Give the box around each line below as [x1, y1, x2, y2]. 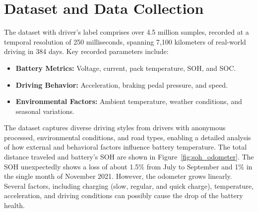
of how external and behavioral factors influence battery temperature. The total [4, 142, 247, 152]
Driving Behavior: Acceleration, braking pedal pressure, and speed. [15, 79, 228, 90]
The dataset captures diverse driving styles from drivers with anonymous [4, 122, 226, 133]
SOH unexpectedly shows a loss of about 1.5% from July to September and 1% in [4, 161, 253, 171]
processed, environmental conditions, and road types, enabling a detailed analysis [4, 132, 251, 142]
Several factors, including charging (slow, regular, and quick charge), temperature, [4, 180, 254, 191]
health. [4, 200, 25, 211]
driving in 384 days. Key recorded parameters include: [4, 46, 169, 56]
